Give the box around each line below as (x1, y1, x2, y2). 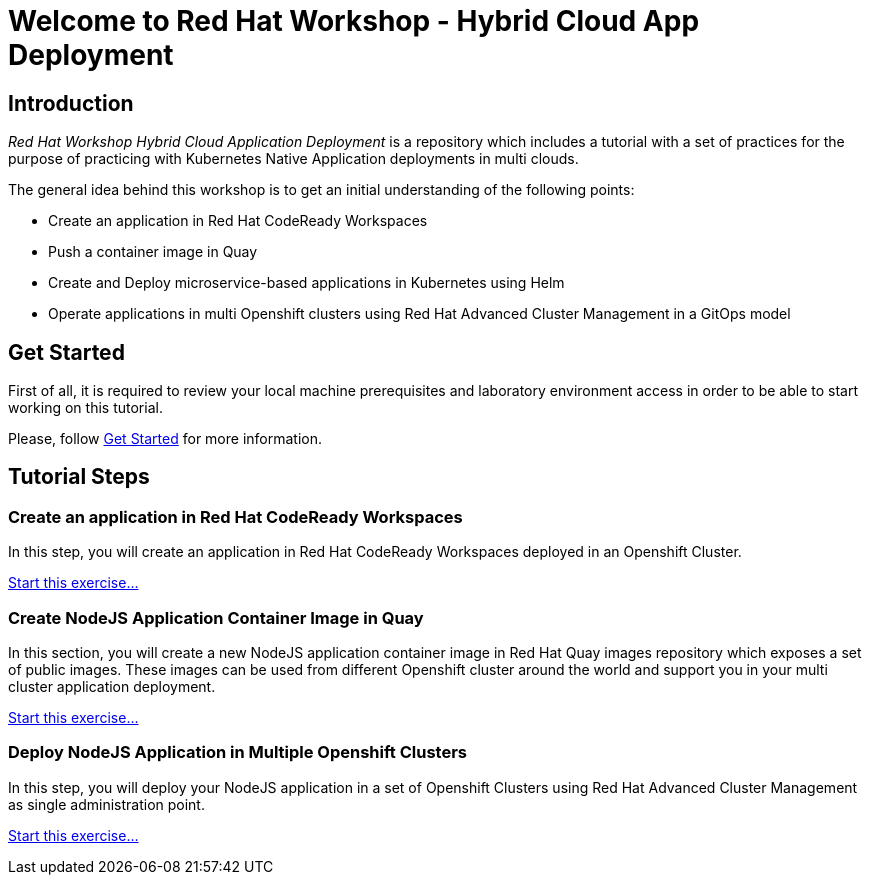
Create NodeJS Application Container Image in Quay (8, 607, 424, 628)
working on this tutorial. (8, 399, 163, 417)
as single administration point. (8, 795, 205, 813)
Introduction (8, 90, 134, 116)
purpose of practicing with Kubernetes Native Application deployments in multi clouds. (8, 150, 579, 168)
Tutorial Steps (8, 464, 150, 490)
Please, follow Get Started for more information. (8, 430, 323, 448)
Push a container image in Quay (48, 243, 258, 261)
